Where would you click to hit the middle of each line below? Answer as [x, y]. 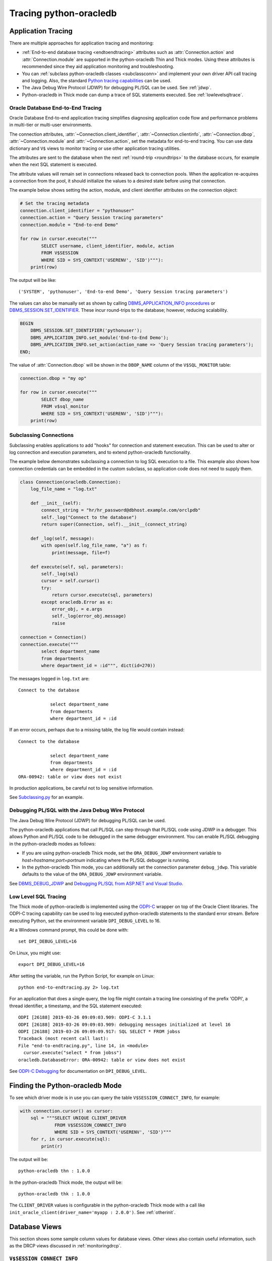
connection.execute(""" [49, 644]
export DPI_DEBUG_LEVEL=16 [52, 964]
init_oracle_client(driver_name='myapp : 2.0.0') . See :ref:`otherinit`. [92, 1212]
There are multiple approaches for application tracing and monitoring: [82, 43]
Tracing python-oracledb [63, 13]
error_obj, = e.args [77, 609]
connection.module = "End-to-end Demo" [69, 225]
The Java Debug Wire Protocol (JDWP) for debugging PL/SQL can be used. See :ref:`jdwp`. [117, 88]
